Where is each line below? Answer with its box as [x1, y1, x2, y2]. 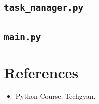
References [4, 62, 79, 82]
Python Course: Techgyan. [15, 90, 96, 101]
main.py [4, 31, 41, 42]
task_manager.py [4, 2, 84, 13]
